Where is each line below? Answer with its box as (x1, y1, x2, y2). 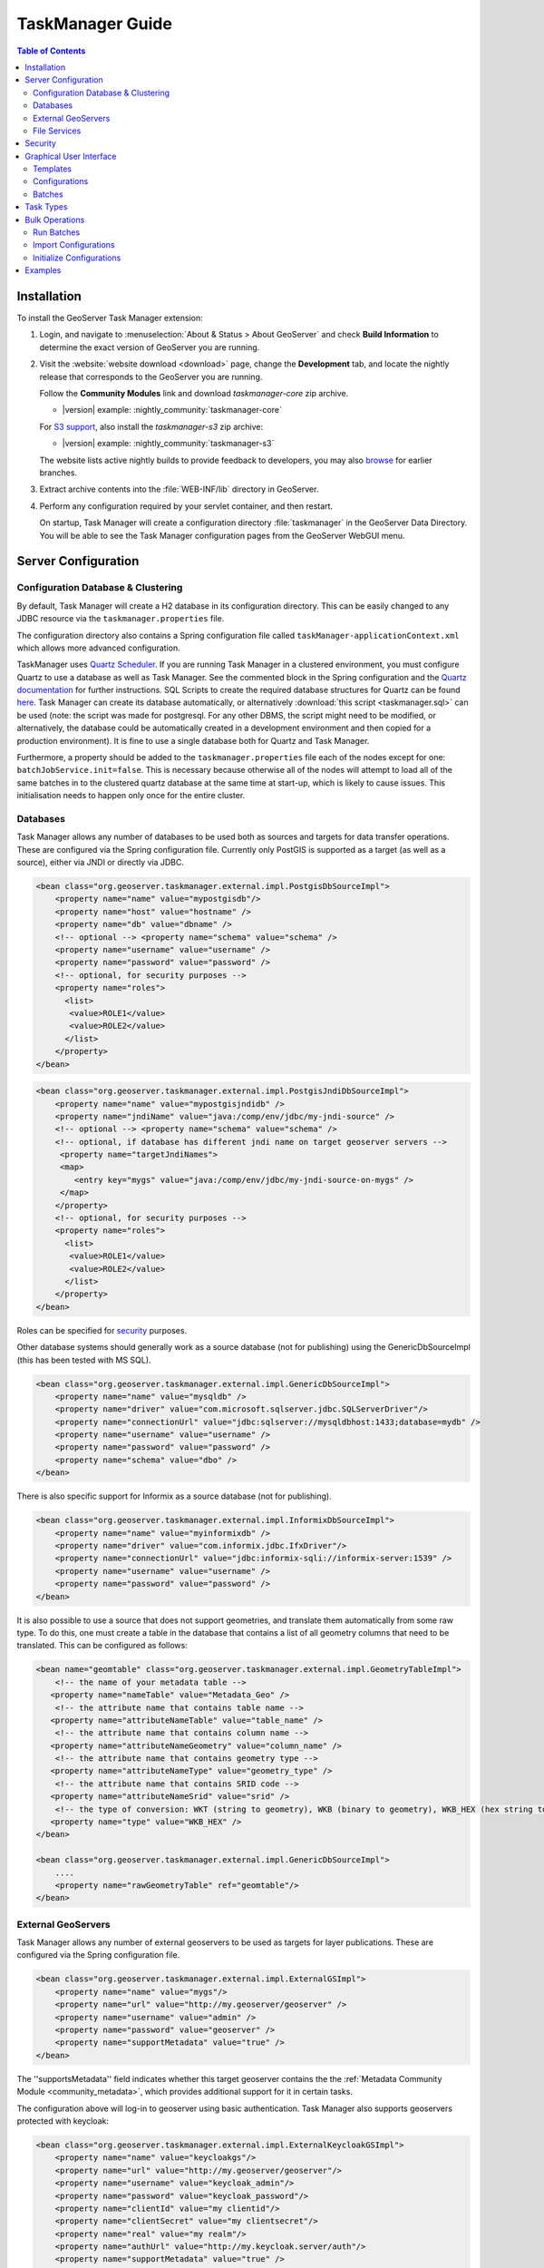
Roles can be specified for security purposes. (16, 1325, 188, 1335)
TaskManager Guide (16, 14, 172, 34)
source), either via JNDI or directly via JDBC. (16, 857, 185, 868)
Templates (33, 163, 73, 174)
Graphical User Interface (24, 151, 117, 161)
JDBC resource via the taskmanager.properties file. (16, 613, 225, 624)
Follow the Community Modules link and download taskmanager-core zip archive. (39, 388, 349, 399)
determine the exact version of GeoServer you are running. (39, 341, 260, 353)
